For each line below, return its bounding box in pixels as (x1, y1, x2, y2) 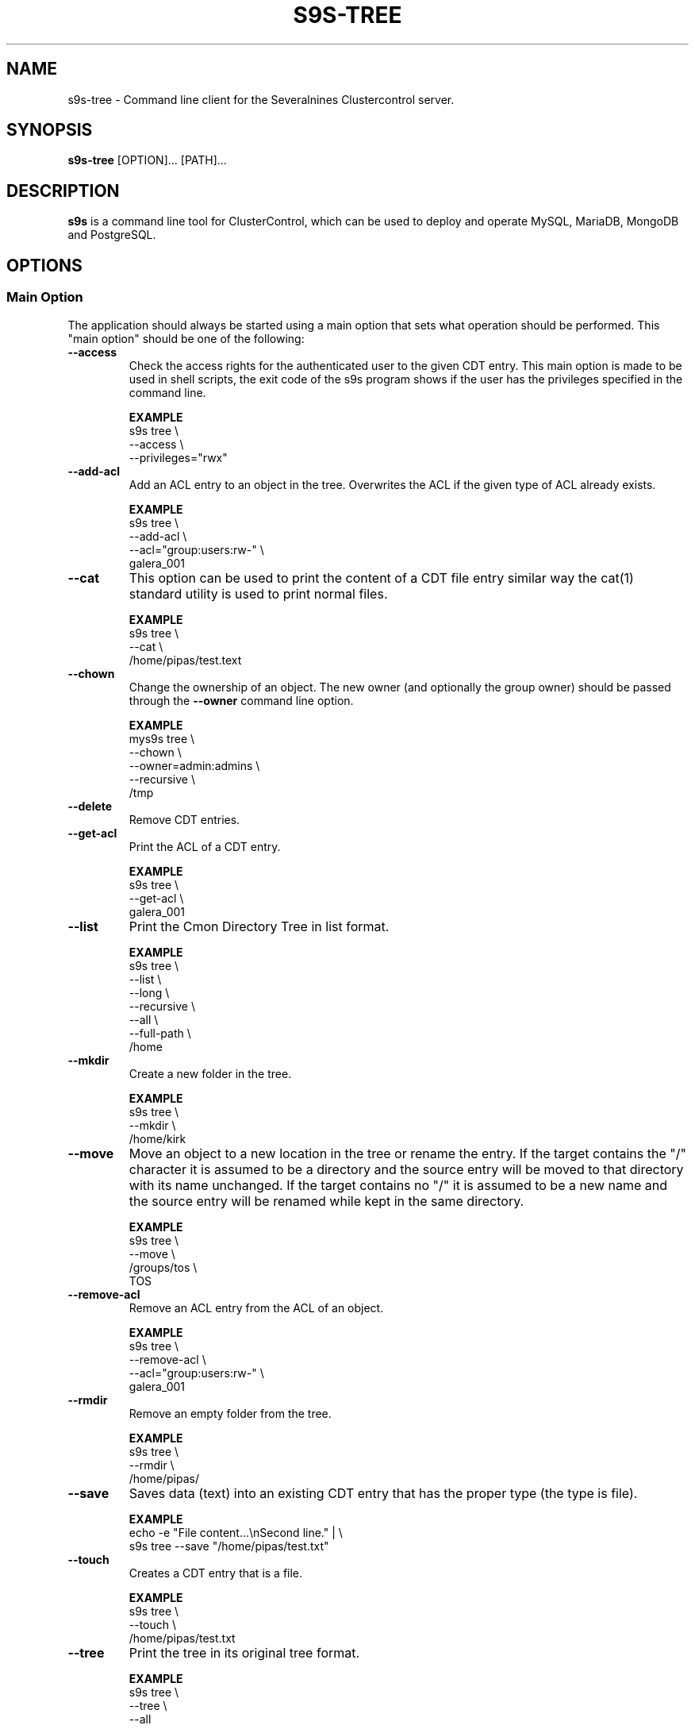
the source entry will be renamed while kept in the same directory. (129, 1192, 524, 1209)
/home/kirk (129, 1131, 186, 1146)
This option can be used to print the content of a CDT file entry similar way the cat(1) (129, 569, 634, 586)
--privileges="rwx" (129, 450, 228, 464)
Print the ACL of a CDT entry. (129, 839, 281, 853)
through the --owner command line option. (129, 693, 354, 707)
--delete (67, 799, 113, 813)
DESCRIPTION (6, 180, 120, 201)
